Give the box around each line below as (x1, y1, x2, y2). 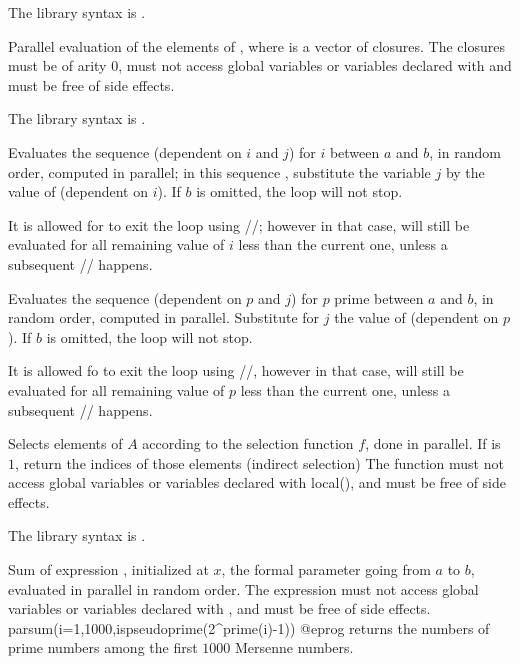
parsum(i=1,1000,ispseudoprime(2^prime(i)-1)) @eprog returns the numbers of (8, 617, 490, 638)
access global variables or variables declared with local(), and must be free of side (8, 472, 507, 493)
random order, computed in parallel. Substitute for (8, 307, 320, 328)
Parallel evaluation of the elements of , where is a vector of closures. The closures (8, 35, 505, 56)
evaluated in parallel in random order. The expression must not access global (8, 578, 479, 599)
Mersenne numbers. (234, 637, 354, 658)
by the (445, 161, 485, 182)
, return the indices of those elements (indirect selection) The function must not (15, 452, 504, 473)
